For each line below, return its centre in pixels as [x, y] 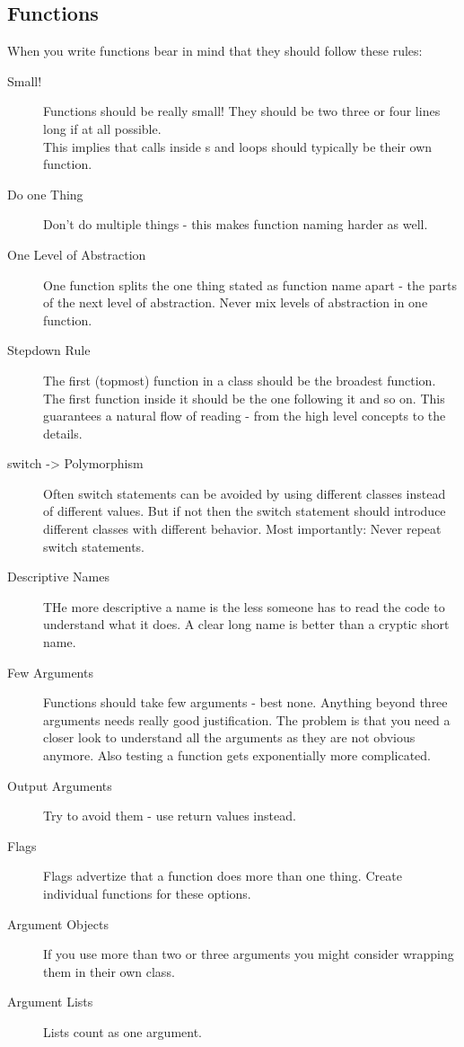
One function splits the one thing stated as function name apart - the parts [250, 284]
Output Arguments [60, 785]
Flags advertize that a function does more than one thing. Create [223, 876]
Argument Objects [58, 923]
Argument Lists [50, 1002]
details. [63, 433]
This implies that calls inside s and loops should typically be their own [238, 146]
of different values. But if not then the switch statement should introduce [245, 511]
